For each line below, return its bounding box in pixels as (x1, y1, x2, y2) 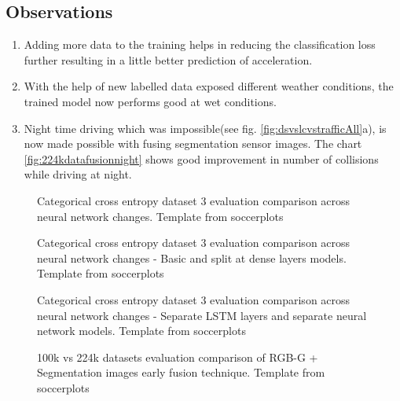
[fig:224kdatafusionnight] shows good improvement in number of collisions (24, 150, 379, 167)
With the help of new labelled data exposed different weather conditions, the (24, 78, 394, 94)
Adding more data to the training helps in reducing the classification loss (24, 36, 376, 53)
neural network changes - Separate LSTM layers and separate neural (37, 307, 367, 323)
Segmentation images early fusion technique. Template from (37, 364, 325, 381)
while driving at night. (24, 166, 132, 182)
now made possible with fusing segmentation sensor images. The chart (24, 135, 362, 152)
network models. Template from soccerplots (37, 322, 246, 339)
